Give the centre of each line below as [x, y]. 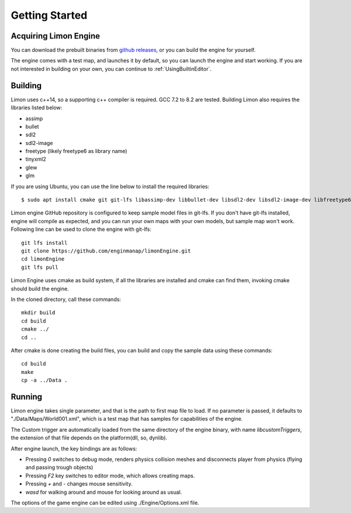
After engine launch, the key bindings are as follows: [74, 448]
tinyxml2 [36, 159]
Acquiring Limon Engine [56, 36]
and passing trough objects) [59, 467]
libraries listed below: [37, 108]
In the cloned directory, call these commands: [66, 299]
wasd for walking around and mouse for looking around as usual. [104, 492]
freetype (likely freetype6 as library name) [76, 151]
